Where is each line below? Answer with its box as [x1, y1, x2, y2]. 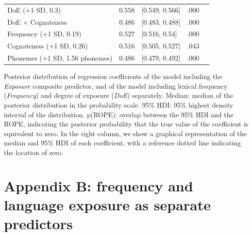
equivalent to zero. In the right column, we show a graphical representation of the [4, 128, 247, 138]
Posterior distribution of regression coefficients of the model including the [4, 71, 222, 81]
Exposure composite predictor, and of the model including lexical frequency [4, 80, 228, 91]
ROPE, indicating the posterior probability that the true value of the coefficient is [4, 119, 249, 129]
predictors [4, 214, 73, 234]
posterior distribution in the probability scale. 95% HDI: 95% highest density [4, 100, 234, 110]
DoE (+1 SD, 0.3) [7, 4, 61, 15]
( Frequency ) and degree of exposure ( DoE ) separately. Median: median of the [4, 90, 233, 100]
